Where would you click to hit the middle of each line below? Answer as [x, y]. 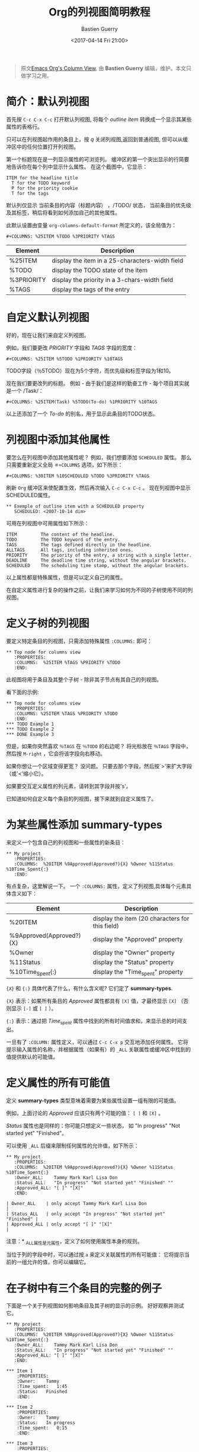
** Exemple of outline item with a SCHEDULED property [75, 506]
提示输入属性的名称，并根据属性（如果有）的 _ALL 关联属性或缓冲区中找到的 [99, 1049]
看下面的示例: [23, 692]
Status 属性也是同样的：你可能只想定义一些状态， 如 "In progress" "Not [93, 1126]
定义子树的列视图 [48, 623]
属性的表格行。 [24, 126]
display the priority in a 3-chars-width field [113, 280]
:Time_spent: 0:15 [42, 1428]
